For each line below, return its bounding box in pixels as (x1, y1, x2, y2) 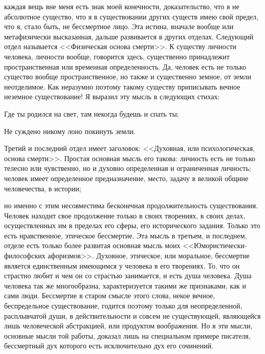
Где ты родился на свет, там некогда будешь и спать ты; (4, 108, 179, 119)
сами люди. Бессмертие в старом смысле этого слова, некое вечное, (4, 290, 215, 301)
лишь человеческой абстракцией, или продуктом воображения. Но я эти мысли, (4, 320, 253, 331)
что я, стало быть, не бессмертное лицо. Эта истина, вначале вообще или (4, 21, 234, 32)
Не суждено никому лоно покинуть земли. (4, 125, 136, 136)
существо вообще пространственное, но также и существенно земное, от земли (4, 71, 252, 82)
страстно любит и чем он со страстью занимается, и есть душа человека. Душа (4, 270, 252, 281)
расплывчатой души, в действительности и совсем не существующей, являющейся (4, 310, 261, 321)
